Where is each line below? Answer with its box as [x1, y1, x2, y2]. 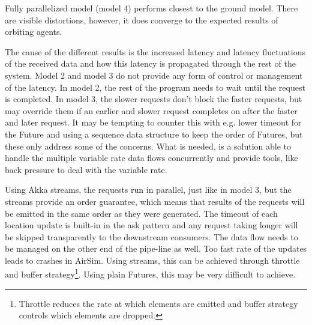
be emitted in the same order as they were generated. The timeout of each [5, 207, 278, 219]
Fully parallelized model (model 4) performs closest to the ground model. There [5, 2, 298, 14]
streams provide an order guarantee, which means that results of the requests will [5, 195, 305, 207]
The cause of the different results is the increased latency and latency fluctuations [5, 45, 306, 58]
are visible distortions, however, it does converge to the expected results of [5, 13, 278, 26]
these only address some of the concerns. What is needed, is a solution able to [5, 139, 292, 152]
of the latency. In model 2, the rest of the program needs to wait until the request [5, 80, 305, 93]
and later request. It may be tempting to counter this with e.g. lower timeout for [5, 116, 302, 129]
